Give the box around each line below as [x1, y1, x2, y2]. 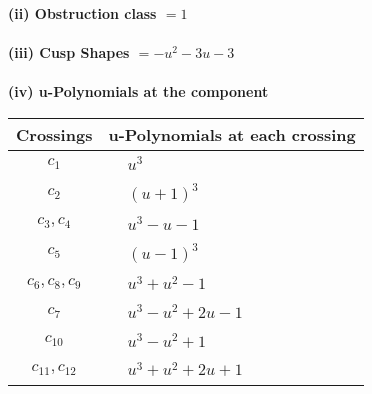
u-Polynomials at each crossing [108, 122, 356, 146]
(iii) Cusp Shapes [8, 42, 130, 63]
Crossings [16, 122, 93, 146]
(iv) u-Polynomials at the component [8, 81, 269, 102]
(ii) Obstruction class [8, 3, 157, 23]
